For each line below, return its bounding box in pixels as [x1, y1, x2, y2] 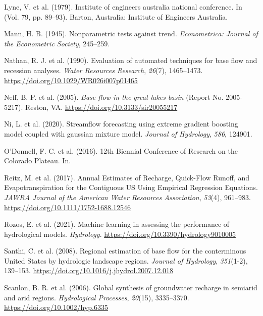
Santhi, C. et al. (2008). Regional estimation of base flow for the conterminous [4, 245, 246, 256]
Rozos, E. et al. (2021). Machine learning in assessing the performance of [4, 219, 230, 229]
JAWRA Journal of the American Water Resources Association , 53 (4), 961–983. [4, 192, 251, 202]
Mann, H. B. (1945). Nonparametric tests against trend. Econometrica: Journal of [4, 28, 258, 39]
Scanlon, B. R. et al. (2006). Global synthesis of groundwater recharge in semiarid [4, 282, 257, 293]
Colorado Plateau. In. [4, 155, 71, 166]
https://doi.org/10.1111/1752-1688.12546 [4, 202, 131, 212]
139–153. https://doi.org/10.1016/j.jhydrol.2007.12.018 [4, 265, 174, 276]
